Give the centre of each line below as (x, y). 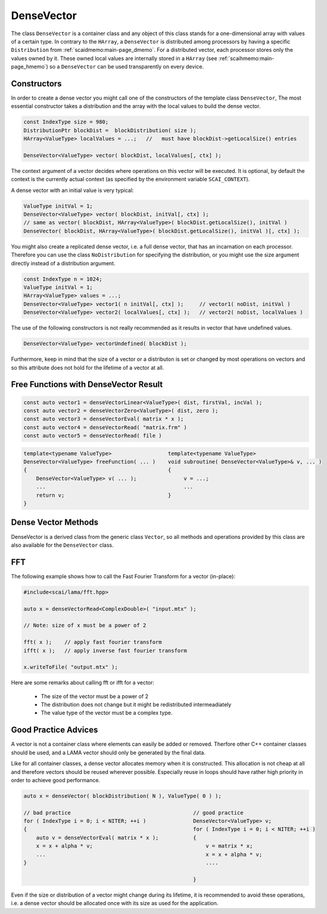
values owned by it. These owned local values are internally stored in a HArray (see (114, 58)
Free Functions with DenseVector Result (87, 385)
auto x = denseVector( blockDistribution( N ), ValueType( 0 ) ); (122, 796)
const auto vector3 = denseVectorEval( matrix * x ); (104, 419)
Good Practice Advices (54, 730)
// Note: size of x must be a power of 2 (85, 625)
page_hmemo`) (30, 67)
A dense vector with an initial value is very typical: (72, 190)
